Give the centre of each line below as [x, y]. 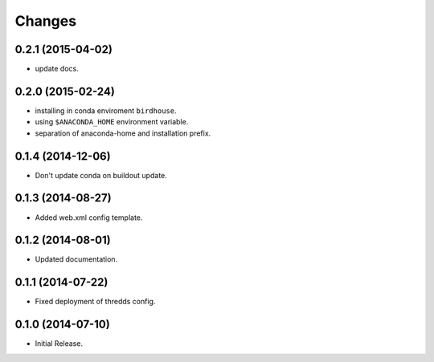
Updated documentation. [76, 259]
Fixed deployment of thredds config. [95, 302]
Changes [45, 21]
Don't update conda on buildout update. [101, 175]
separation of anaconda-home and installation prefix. [123, 133]
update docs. [57, 69]
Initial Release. [59, 344]
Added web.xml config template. [89, 218]
